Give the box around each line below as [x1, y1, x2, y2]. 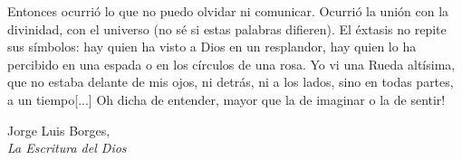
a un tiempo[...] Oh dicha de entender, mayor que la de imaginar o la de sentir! [7, 89, 446, 108]
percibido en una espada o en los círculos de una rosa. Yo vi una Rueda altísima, [7, 54, 456, 73]
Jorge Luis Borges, [7, 120, 111, 139]
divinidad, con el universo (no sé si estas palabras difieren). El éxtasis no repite [7, 19, 447, 38]
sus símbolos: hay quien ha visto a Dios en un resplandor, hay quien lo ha [7, 37, 417, 56]
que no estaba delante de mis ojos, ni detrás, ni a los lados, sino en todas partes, [7, 72, 454, 91]
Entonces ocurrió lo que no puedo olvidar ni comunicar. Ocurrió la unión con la [7, 2, 449, 20]
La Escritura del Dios [7, 138, 127, 157]
